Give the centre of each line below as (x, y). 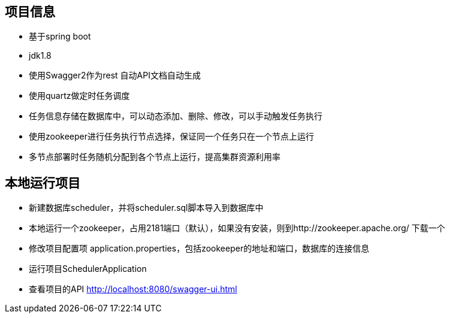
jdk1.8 (40, 56)
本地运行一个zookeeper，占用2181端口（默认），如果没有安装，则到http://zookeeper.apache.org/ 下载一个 (237, 228)
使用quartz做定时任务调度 (79, 96)
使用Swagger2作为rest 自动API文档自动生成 (115, 75)
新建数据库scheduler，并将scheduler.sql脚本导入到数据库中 (146, 208)
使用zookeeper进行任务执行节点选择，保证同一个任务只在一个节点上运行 (172, 137)
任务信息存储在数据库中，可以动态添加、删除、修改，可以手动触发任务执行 (176, 116)
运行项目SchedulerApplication (88, 269)
